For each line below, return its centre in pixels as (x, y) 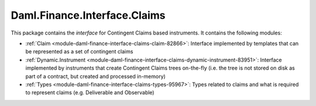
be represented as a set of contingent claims (79, 52)
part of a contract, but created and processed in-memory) (96, 76)
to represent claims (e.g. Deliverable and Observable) (90, 93)
